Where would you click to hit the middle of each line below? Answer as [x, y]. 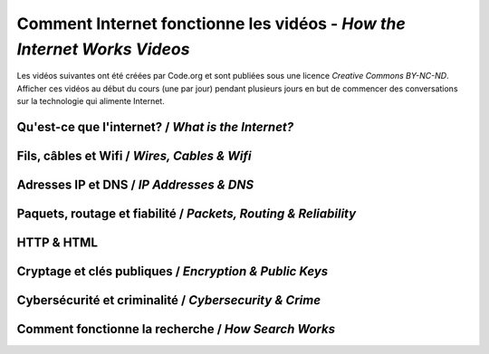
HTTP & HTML [58, 243]
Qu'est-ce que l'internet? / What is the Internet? [155, 127]
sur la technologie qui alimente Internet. [91, 101]
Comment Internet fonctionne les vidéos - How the [211, 24]
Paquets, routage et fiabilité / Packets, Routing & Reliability [187, 213]
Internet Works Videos [103, 49]
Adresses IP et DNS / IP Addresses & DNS [135, 184]
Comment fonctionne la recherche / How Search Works [176, 329]
